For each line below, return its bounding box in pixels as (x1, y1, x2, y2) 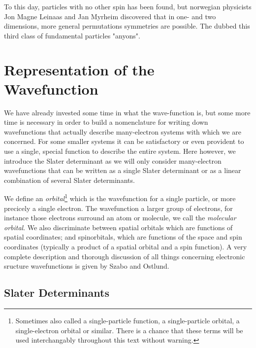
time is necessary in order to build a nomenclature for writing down (4, 117, 208, 127)
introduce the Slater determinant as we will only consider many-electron (4, 155, 222, 166)
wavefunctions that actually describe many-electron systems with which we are (4, 126, 241, 137)
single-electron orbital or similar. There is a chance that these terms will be (15, 325, 243, 335)
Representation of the (4, 59, 155, 79)
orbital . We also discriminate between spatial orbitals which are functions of (4, 222, 233, 232)
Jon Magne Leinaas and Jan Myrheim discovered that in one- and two (4, 11, 216, 21)
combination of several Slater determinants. (4, 174, 135, 185)
